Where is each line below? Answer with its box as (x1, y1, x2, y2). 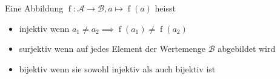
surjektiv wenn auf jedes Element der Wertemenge (19, 42, 206, 55)
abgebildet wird (218, 42, 276, 55)
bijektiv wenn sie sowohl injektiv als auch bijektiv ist (19, 62, 216, 75)
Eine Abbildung (5, 2, 64, 14)
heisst (155, 2, 176, 14)
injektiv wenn (19, 22, 70, 34)
